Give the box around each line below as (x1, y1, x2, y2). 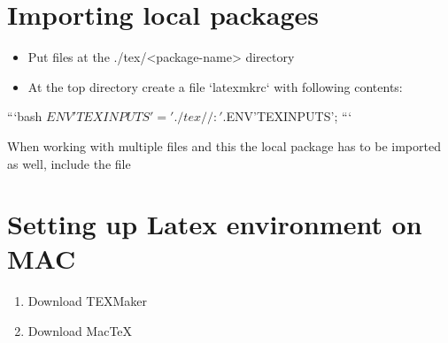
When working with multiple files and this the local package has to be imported (7, 136, 441, 155)
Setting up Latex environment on (7, 206, 422, 242)
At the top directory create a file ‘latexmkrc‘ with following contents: (27, 77, 403, 95)
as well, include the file (7, 154, 131, 172)
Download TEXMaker (27, 292, 148, 310)
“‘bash (7, 107, 42, 126)
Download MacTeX (27, 322, 133, 339)
